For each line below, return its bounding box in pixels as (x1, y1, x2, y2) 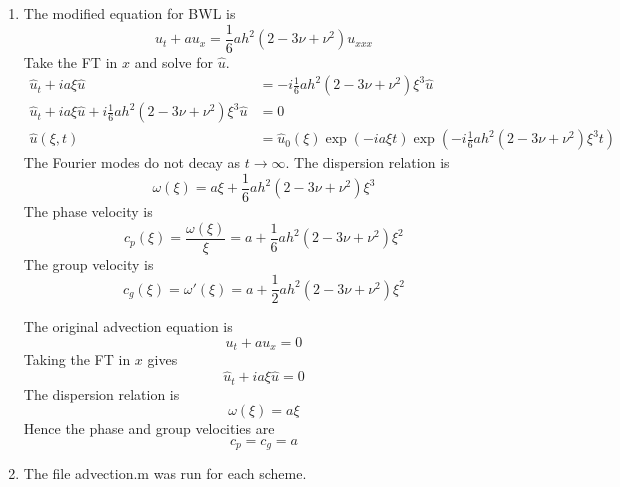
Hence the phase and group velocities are (23, 418, 275, 439)
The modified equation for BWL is (23, 3, 236, 23)
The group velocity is (23, 253, 154, 274)
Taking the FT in (23, 349, 131, 370)
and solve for (134, 51, 213, 72)
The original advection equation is (23, 316, 233, 337)
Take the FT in (23, 51, 118, 72)
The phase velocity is (23, 201, 153, 221)
